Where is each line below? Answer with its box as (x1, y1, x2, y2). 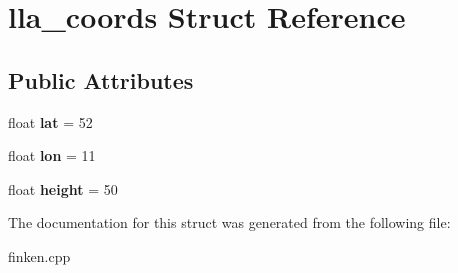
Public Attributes (8, 64, 194, 95)
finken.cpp (8, 245, 71, 266)
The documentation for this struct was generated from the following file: (8, 212, 451, 233)
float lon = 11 (8, 145, 96, 166)
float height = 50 (8, 178, 118, 199)
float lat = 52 (8, 111, 93, 132)
